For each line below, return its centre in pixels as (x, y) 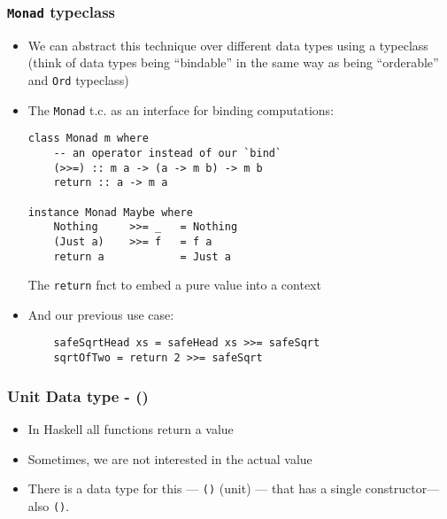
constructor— (402, 488)
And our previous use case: (101, 314)
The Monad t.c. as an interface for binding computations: (181, 109)
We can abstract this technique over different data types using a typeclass (228, 45)
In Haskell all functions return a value (131, 428)
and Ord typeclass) (78, 79)
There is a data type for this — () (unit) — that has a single (195, 488)
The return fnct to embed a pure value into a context (174, 285)
